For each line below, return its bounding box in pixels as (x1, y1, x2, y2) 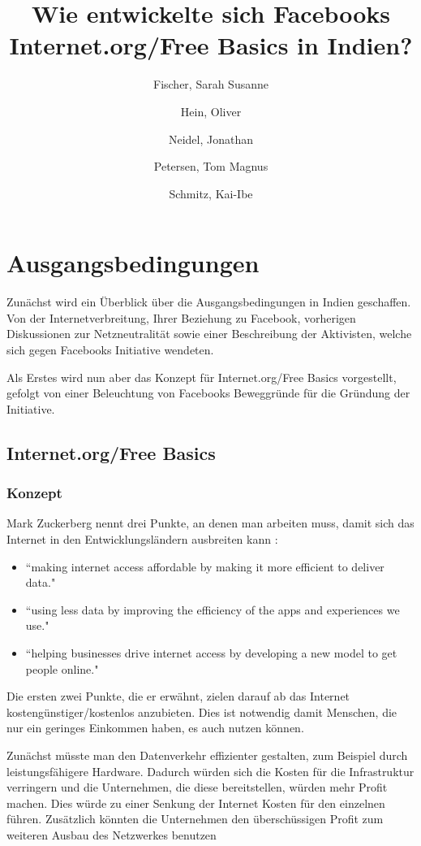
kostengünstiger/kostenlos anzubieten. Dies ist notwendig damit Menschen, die (6, 703, 397, 720)
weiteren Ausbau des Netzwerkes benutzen (6, 826, 217, 843)
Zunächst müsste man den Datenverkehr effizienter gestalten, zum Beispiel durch (6, 746, 408, 763)
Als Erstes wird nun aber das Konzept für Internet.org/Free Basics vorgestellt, (6, 368, 397, 385)
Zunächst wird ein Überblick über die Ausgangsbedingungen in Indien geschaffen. (6, 293, 411, 310)
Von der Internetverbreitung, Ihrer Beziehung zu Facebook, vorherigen (6, 309, 356, 326)
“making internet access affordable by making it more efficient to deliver (25, 557, 384, 575)
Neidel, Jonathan (168, 130, 254, 147)
